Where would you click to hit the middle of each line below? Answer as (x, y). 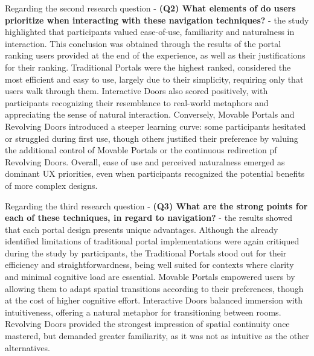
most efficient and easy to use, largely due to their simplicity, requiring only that (154, 79)
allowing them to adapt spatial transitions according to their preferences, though (154, 288)
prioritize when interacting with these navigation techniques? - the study (157, 20)
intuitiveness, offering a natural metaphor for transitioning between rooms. (143, 312)
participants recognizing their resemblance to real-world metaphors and (137, 102)
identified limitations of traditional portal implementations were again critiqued (152, 241)
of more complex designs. (51, 185)
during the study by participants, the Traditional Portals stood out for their (146, 253)
